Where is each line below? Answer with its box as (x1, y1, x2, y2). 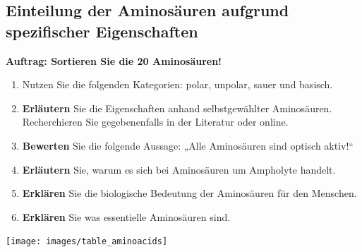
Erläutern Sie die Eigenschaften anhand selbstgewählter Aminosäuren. (22, 100, 332, 115)
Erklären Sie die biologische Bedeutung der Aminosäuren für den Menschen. (22, 186, 357, 200)
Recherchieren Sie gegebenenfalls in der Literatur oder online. (22, 114, 289, 129)
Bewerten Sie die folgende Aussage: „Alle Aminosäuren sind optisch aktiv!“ (22, 138, 354, 152)
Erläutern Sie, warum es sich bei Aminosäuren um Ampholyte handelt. (22, 162, 336, 176)
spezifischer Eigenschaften (6, 20, 198, 42)
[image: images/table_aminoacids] (6, 236, 168, 247)
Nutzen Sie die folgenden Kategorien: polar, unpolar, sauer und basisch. (22, 77, 333, 92)
